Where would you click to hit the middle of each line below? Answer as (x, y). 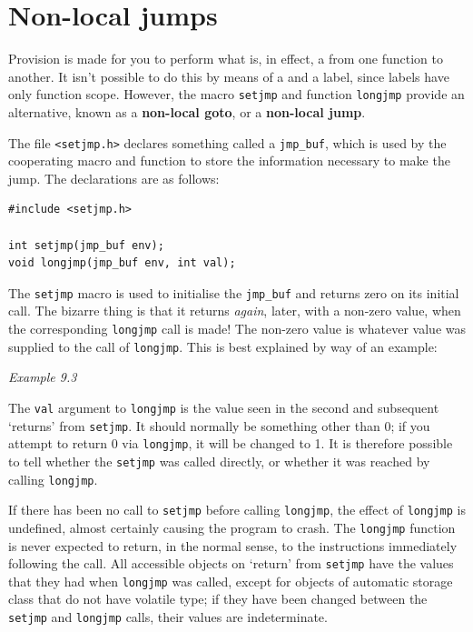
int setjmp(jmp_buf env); (86, 245)
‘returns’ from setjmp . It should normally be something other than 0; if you (219, 425)
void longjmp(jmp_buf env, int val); (122, 263)
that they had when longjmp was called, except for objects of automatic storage (231, 581)
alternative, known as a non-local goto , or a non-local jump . (187, 111)
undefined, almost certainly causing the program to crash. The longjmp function (232, 527)
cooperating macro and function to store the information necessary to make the (229, 161)
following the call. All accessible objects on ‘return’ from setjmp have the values (231, 563)
